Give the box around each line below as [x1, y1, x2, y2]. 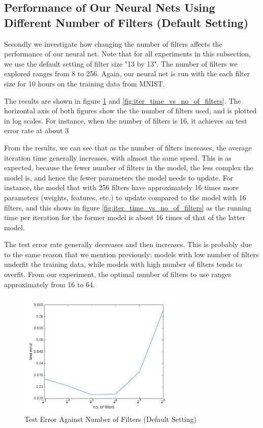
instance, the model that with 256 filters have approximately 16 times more [4, 182, 239, 193]
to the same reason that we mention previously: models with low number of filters [4, 249, 259, 259]
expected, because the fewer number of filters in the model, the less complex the [4, 162, 253, 173]
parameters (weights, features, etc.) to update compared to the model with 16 [4, 192, 246, 202]
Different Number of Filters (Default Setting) [4, 14, 249, 30]
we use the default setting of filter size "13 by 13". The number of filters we [4, 58, 238, 69]
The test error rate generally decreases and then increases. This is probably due [4, 239, 252, 250]
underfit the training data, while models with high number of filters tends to [4, 259, 242, 269]
